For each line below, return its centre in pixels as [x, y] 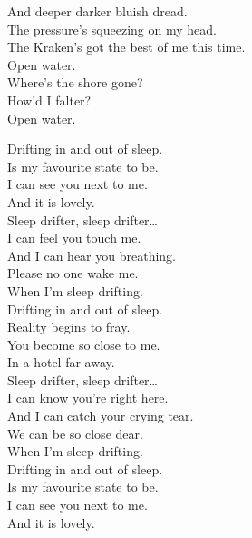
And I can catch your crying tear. [101, 416]
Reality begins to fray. [69, 327]
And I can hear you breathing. [92, 255]
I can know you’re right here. [88, 398]
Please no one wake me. [73, 273]
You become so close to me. [84, 344]
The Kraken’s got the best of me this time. [126, 47]
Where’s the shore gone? [75, 82]
